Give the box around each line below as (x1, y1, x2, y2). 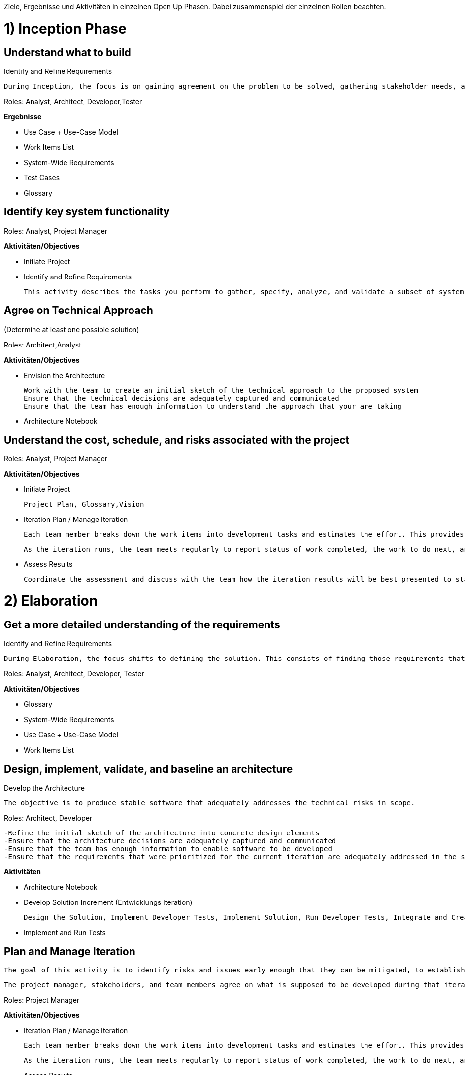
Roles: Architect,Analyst (4, 340, 81, 349)
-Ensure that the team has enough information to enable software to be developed (4, 845, 332, 853)
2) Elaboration (4, 592, 98, 610)
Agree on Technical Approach (4, 304, 153, 317)
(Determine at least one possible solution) (4, 325, 139, 334)
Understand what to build (4, 46, 131, 59)
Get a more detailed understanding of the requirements (4, 618, 280, 631)
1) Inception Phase (4, 20, 127, 37)
